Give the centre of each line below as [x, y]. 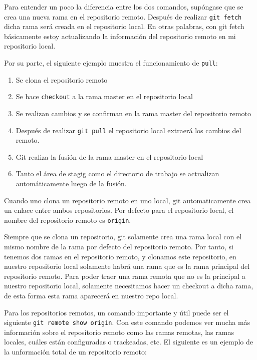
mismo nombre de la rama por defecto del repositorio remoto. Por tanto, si [119, 246]
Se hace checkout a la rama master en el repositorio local [104, 96]
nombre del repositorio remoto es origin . [68, 220]
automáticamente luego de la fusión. [71, 183]
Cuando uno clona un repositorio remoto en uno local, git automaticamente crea [127, 200]
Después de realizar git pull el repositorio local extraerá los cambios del [128, 130]
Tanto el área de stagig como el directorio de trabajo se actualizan [117, 173]
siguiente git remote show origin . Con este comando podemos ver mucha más [127, 322]
